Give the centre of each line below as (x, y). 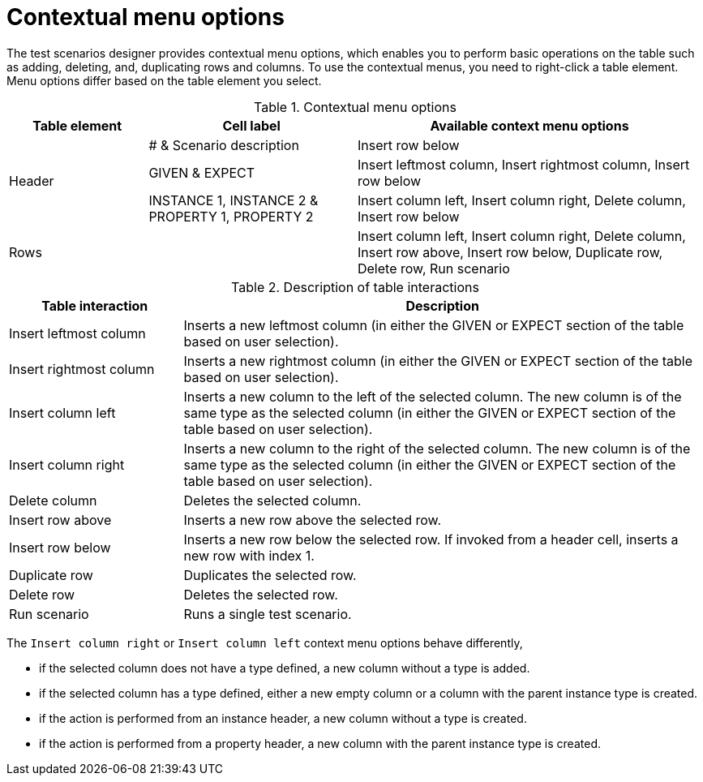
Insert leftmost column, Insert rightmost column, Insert (523, 164)
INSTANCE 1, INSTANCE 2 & (234, 200)
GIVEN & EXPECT (202, 172)
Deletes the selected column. (272, 500)
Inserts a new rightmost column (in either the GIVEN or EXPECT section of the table (438, 361)
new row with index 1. (249, 555)
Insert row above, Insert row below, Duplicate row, (510, 252)
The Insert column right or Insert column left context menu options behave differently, (265, 642)
